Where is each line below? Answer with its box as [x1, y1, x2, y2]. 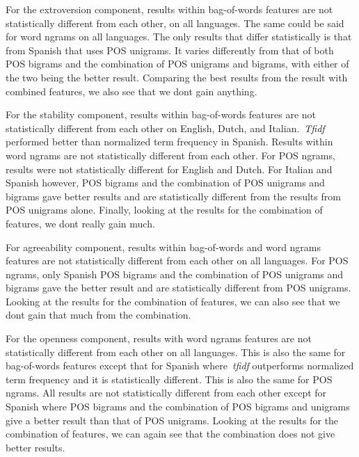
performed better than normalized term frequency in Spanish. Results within [6, 134, 333, 149]
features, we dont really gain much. [6, 216, 155, 230]
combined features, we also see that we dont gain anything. [6, 83, 257, 98]
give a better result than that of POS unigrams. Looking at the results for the [6, 412, 339, 427]
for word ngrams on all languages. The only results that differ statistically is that [6, 29, 352, 44]
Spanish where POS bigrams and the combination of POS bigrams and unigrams [6, 399, 350, 414]
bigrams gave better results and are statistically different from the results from [6, 189, 341, 203]
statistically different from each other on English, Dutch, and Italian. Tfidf [6, 120, 325, 135]
